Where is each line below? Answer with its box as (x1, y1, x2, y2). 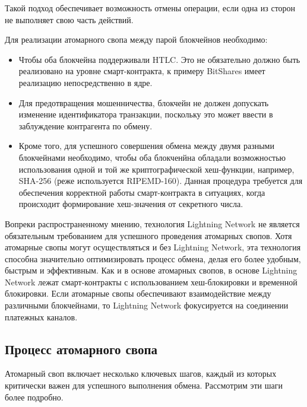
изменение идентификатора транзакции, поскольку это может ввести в (18, 108, 273, 120)
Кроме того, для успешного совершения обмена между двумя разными (18, 139, 274, 152)
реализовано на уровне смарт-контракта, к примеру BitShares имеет (18, 65, 265, 77)
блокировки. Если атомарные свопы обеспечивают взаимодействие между (5, 287, 271, 300)
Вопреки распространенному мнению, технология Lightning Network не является (5, 217, 300, 230)
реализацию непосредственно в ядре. (18, 76, 153, 88)
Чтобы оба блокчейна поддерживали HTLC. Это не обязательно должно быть (18, 53, 300, 65)
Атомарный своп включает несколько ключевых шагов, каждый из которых (5, 367, 277, 380)
